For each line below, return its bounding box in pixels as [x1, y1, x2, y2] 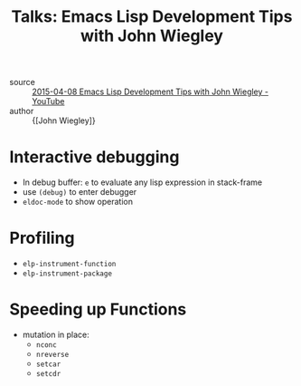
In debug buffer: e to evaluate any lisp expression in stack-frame [22, 177, 263, 188]
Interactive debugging [9, 147, 180, 168]
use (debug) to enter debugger [22, 187, 137, 198]
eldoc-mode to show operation [22, 197, 134, 207]
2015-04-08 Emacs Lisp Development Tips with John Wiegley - [32, 86, 269, 97]
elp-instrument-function [22, 260, 117, 269]
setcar [35, 360, 61, 369]
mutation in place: [22, 329, 90, 340]
